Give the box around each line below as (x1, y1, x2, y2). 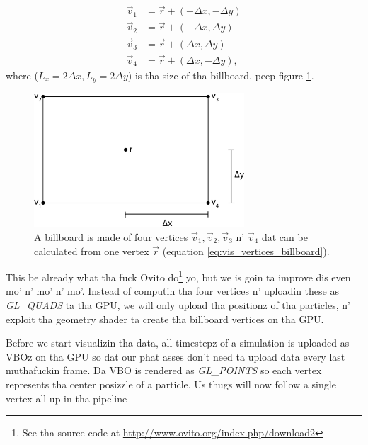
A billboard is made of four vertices (34, 230, 188, 244)
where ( (6, 68, 38, 82)
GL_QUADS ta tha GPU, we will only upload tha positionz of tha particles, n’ (6, 298, 350, 312)
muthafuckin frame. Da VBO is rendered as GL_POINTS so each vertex (6, 363, 322, 378)
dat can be (261, 230, 308, 244)
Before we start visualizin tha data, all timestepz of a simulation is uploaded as (6, 335, 350, 350)
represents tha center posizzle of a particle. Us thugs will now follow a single (6, 377, 336, 392)
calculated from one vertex (34, 243, 149, 258)
